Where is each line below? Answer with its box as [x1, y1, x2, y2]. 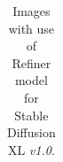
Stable [14, 105, 49, 124]
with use [8, 19, 55, 37]
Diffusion [7, 123, 56, 142]
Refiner [12, 53, 51, 72]
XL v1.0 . [7, 140, 55, 158]
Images [12, 2, 51, 19]
